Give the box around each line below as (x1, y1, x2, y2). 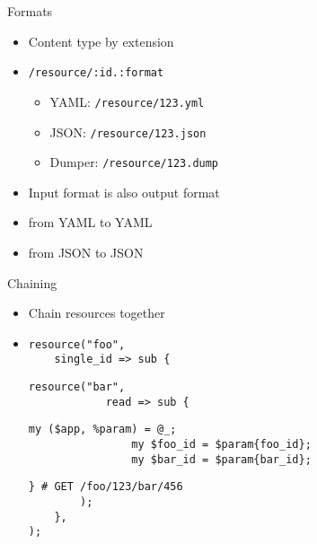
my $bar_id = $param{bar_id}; (131, 452, 312, 466)
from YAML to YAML (28, 213, 153, 232)
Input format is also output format (28, 182, 220, 201)
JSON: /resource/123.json (49, 122, 207, 141)
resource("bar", (28, 381, 126, 394)
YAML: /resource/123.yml (49, 92, 205, 110)
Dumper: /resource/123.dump (49, 153, 219, 171)
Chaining (7, 273, 57, 292)
